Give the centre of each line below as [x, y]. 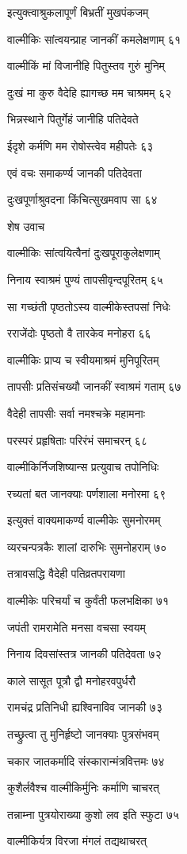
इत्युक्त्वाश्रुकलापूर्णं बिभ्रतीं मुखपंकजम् [78, 12]
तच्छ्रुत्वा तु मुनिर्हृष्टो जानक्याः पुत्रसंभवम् [83, 734]
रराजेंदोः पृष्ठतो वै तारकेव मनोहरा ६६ [79, 333]
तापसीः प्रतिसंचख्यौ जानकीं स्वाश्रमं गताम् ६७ [94, 386]
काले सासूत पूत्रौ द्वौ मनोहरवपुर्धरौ [71, 680]
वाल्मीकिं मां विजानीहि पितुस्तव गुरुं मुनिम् [86, 66]
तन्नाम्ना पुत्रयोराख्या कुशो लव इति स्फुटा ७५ [93, 814]
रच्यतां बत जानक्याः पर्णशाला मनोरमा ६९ [87, 493]
